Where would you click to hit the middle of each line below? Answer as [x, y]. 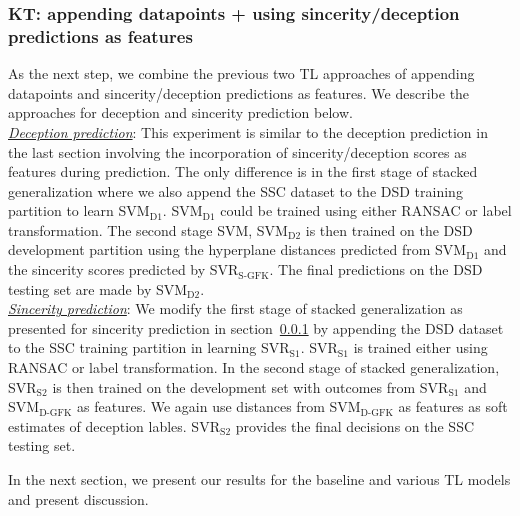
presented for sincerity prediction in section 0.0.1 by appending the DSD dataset [256, 327]
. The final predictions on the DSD [376, 269]
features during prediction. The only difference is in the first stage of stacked [243, 171]
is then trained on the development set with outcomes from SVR [250, 386]
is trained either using [420, 347]
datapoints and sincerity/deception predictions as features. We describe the [239, 92]
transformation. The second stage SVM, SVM [148, 229]
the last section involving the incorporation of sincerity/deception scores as [237, 151]
